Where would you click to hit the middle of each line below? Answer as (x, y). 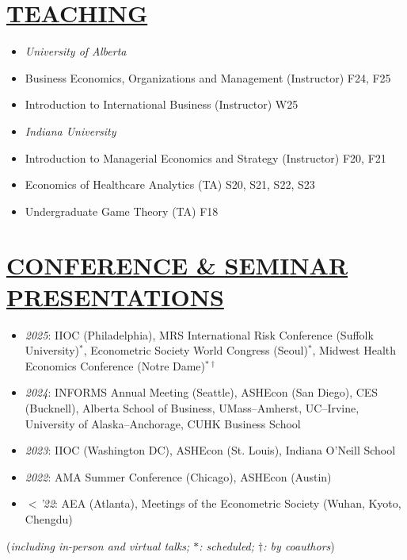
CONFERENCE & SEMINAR (177, 265)
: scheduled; (227, 545)
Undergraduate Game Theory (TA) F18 (122, 211)
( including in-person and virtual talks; (98, 545)
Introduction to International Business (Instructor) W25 (162, 104)
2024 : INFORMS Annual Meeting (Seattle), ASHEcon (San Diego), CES (202, 392)
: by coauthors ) (299, 545)
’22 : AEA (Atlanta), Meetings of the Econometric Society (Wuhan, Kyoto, (221, 503)
